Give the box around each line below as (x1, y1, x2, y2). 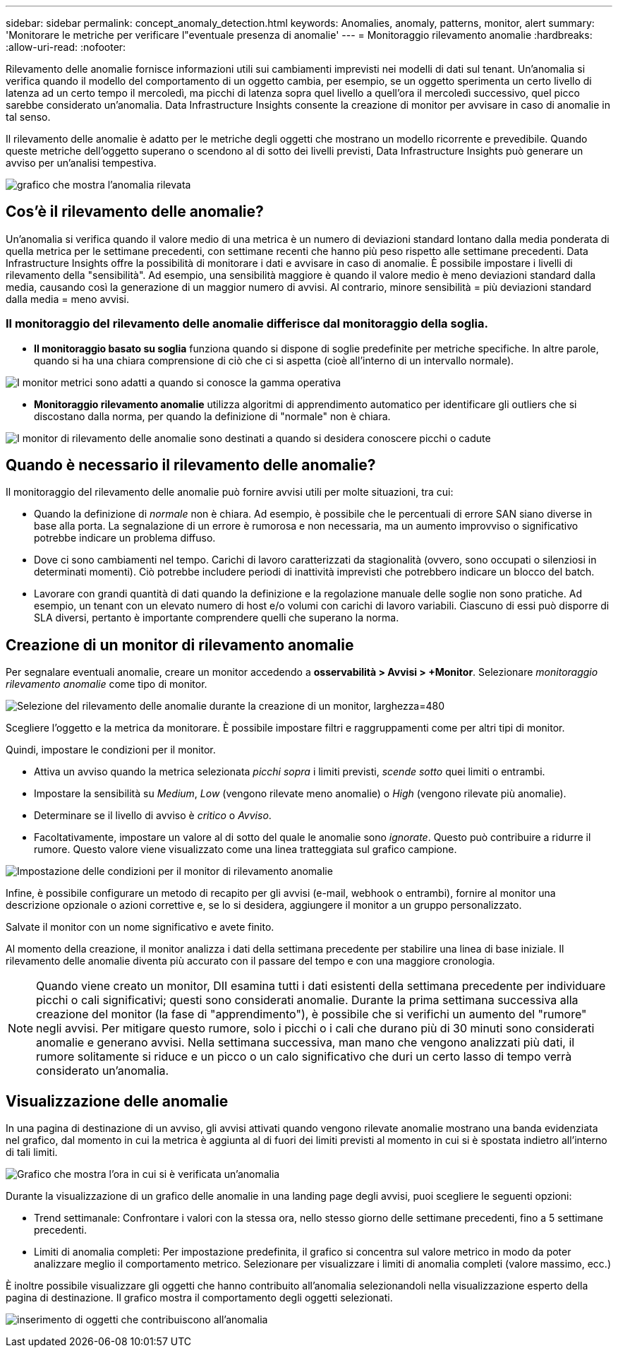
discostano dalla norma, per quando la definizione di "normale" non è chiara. (34, 410, 391, 422)
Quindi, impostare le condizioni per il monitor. (6, 744, 216, 756)
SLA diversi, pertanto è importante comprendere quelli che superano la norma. (34, 612, 399, 624)
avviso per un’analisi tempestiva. (6, 157, 157, 169)
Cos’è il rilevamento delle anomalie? (6, 203, 264, 221)
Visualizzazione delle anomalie (6, 1092, 229, 1110)
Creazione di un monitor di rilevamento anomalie (6, 636, 354, 654)
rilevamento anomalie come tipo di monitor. (6, 678, 207, 691)
